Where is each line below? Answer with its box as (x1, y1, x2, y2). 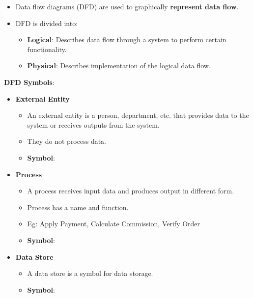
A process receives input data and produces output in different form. (27, 186, 234, 196)
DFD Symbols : (4, 77, 55, 87)
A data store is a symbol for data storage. (27, 268, 153, 278)
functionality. (27, 44, 67, 54)
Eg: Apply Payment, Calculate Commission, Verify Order (27, 218, 200, 229)
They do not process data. (27, 136, 107, 146)
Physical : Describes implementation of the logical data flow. (27, 60, 211, 71)
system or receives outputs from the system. (27, 119, 160, 130)
